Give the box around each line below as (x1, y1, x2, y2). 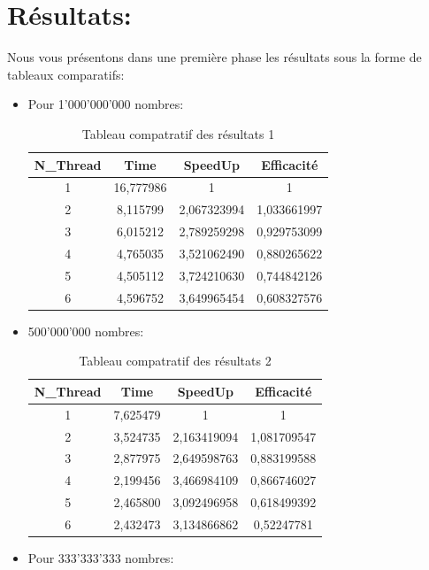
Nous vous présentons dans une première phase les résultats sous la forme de (7, 48, 422, 66)
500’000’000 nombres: (27, 321, 144, 340)
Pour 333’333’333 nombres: (27, 549, 174, 566)
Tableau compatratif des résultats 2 (79, 351, 272, 370)
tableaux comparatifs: (7, 65, 125, 83)
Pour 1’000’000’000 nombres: (27, 95, 184, 113)
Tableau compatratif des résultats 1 (81, 124, 275, 142)
